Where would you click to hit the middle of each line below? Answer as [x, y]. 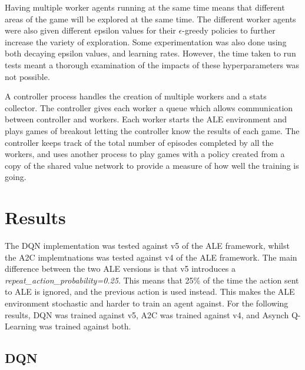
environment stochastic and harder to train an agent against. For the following [147, 303]
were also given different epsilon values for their [90, 30]
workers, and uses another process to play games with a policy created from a [145, 154]
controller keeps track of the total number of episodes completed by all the [139, 142]
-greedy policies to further [229, 30]
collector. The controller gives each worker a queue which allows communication [149, 107]
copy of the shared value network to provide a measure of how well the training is [152, 165]
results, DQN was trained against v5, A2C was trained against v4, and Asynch [147, 314]
